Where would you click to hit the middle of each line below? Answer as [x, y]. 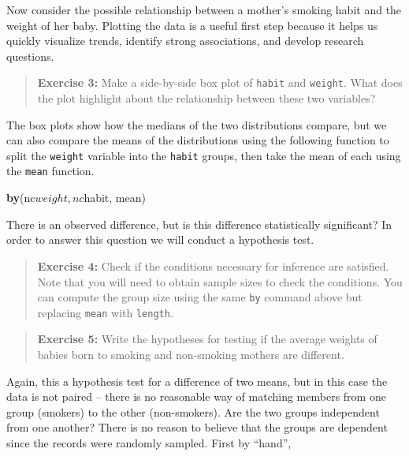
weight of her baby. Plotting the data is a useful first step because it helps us [192, 25]
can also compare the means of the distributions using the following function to [198, 140]
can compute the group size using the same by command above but [200, 297]
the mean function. [50, 171]
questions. [30, 56]
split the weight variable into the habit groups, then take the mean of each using [204, 155]
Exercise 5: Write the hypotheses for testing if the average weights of [207, 339]
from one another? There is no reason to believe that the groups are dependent [197, 427]
